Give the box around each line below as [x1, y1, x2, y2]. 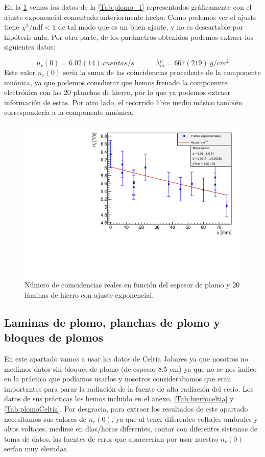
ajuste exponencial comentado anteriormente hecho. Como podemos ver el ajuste [4, 11, 257, 22]
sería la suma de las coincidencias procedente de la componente [63, 67, 261, 78]
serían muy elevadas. [4, 443, 68, 454]
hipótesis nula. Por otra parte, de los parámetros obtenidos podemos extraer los [4, 31, 253, 42]
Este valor [4, 67, 36, 78]
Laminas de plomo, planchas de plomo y [4, 314, 221, 330]
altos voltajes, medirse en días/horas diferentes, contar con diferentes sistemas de [4, 423, 257, 434]
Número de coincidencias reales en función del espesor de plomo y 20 [25, 279, 240, 290]
